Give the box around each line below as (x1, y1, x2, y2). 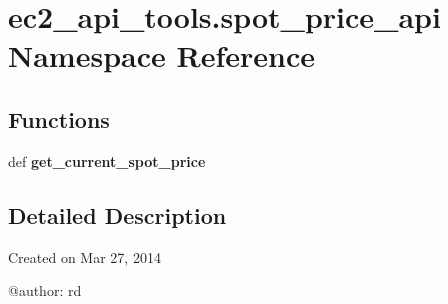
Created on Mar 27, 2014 (8, 246, 161, 267)
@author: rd (8, 280, 82, 301)
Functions (8, 103, 110, 134)
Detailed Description (8, 199, 227, 230)
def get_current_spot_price (8, 150, 206, 171)
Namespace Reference (8, 35, 315, 76)
